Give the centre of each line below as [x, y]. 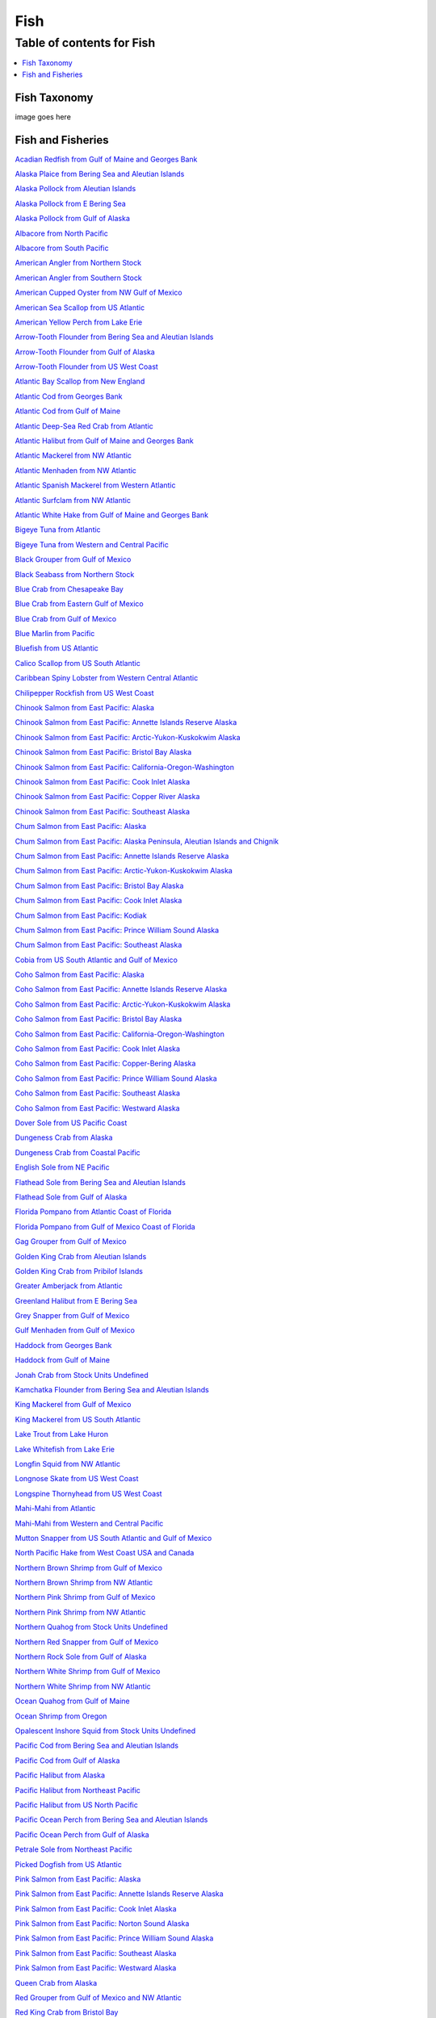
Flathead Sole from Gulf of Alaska [71, 1197]
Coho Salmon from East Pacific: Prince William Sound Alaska [116, 1078]
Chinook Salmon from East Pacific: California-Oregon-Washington [124, 767]
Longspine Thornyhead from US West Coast [88, 1493]
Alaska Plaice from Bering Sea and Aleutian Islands [100, 174]
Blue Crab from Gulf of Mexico [66, 618]
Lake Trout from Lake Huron [62, 1434]
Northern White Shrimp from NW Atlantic [83, 1686]
